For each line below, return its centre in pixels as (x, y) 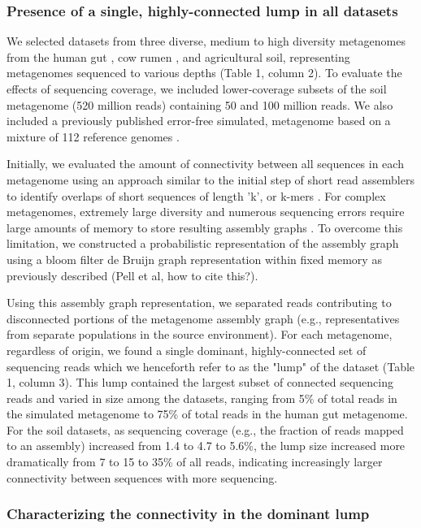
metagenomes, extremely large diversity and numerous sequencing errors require (206, 212)
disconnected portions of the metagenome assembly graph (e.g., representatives (203, 318)
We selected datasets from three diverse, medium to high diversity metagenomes (206, 41)
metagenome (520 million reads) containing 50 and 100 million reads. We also (200, 104)
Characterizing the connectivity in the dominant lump (188, 514)
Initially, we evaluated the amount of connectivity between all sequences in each (205, 164)
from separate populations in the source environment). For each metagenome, (200, 334)
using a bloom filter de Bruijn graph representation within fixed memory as (194, 259)
